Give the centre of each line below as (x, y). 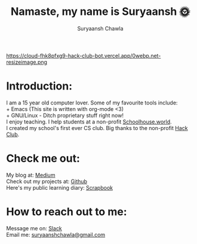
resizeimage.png (27, 62)
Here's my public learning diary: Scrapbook (60, 187)
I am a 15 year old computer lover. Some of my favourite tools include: (92, 103)
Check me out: (43, 158)
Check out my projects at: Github (47, 181)
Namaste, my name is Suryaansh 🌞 (100, 12)
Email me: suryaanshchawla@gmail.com (56, 234)
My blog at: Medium (31, 175)
